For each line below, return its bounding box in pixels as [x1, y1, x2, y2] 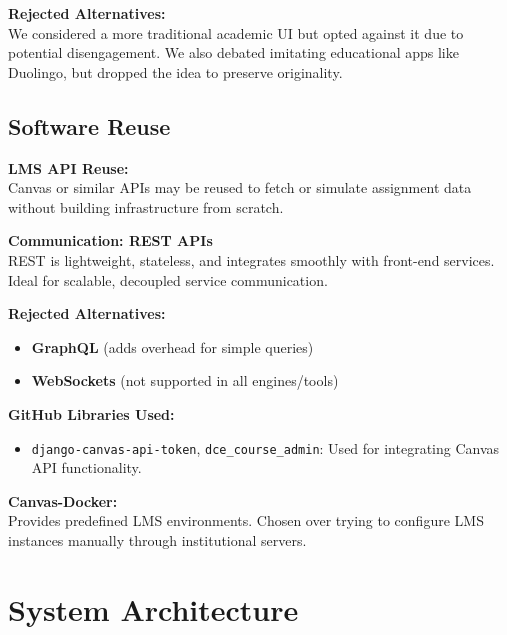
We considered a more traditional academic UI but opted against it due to [8, 22, 464, 43]
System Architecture [8, 588, 299, 629]
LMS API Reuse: [8, 157, 129, 178]
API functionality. [31, 457, 142, 478]
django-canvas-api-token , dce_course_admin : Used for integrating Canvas [31, 437, 500, 458]
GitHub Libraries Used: [8, 403, 175, 424]
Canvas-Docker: [8, 490, 118, 511]
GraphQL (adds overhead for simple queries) [31, 336, 314, 357]
